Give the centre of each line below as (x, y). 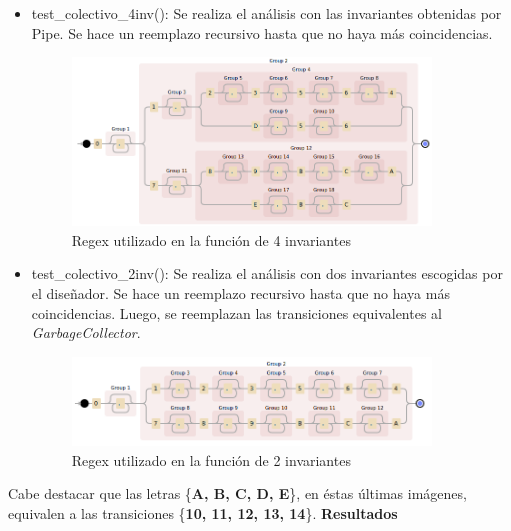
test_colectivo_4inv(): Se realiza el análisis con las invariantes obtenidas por (266, 13)
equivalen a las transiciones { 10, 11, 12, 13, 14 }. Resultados (203, 512)
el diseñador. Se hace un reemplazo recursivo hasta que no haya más (240, 292)
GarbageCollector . (86, 332)
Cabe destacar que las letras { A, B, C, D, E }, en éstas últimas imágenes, (237, 493)
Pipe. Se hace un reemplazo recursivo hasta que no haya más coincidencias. (262, 32)
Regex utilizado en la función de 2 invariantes (211, 459)
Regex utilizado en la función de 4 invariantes (211, 239)
